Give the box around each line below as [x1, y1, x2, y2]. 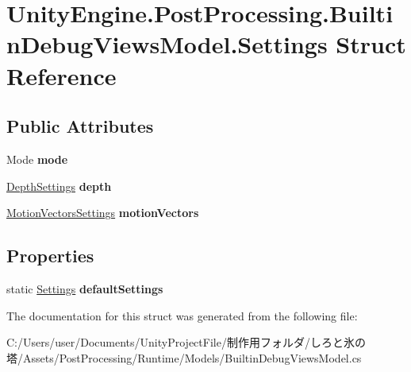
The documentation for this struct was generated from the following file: [6, 307, 358, 324]
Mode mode [6, 150, 68, 167]
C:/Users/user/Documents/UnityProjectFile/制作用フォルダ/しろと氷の [6, 334, 366, 351]
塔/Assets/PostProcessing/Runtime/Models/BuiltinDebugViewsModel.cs [6, 349, 362, 366]
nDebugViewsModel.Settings [6, 28, 328, 60]
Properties [6, 243, 94, 268]
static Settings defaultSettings [6, 280, 163, 296]
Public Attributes [6, 114, 154, 138]
